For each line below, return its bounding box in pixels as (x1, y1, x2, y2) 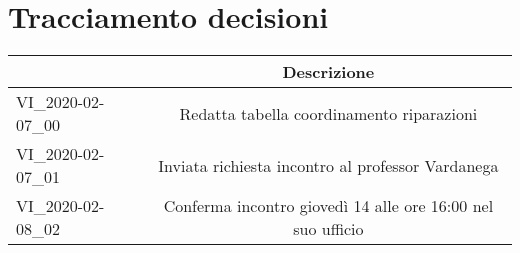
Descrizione (282, 60, 375, 84)
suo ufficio (293, 217, 364, 241)
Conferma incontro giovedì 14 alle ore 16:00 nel (163, 194, 494, 218)
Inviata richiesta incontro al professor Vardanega (158, 153, 499, 177)
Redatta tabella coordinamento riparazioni (179, 101, 478, 125)
